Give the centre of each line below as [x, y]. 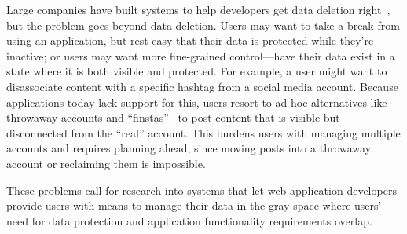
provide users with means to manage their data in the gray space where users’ [194, 205]
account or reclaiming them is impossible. [106, 163]
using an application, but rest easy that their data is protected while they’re [190, 40]
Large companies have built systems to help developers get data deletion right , [198, 9]
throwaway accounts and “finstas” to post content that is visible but [173, 117]
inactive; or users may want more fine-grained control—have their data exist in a [201, 55]
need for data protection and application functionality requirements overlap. [189, 220]
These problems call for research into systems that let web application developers [202, 190]
